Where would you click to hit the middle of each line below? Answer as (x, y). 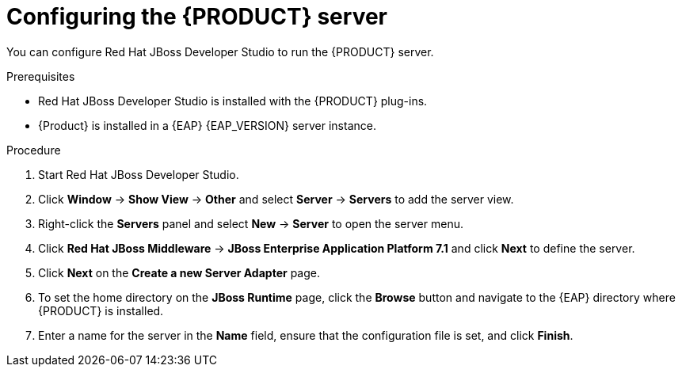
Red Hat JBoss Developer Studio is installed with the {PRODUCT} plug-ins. (233, 101)
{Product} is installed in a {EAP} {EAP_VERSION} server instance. (207, 125)
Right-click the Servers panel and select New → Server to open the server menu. (251, 223)
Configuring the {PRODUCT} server (197, 17)
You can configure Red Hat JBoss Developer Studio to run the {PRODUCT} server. (220, 51)
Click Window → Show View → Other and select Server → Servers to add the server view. (276, 199)
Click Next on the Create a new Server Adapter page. (179, 272)
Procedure (34, 150)
